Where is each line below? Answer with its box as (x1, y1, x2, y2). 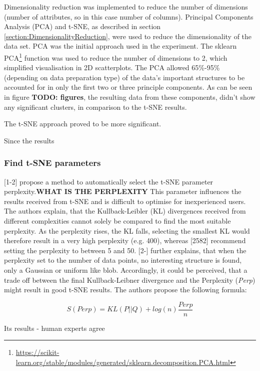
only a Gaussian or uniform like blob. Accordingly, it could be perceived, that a (4, 264, 247, 275)
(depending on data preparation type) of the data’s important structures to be (4, 72, 245, 82)
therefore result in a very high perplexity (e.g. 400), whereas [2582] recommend (4, 235, 246, 246)
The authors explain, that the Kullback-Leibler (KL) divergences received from (4, 206, 246, 216)
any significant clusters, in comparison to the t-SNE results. (4, 101, 187, 112)
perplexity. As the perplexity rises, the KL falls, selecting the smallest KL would (4, 225, 250, 236)
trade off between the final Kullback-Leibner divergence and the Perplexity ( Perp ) (4, 274, 255, 285)
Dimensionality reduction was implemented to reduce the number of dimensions (4, 2, 248, 12)
